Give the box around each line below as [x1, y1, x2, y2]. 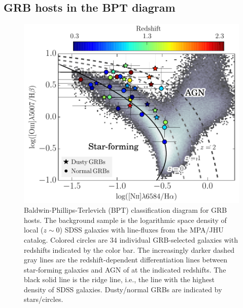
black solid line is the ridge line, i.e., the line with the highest [24, 274, 215, 285]
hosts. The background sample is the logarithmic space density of [24, 214, 227, 225]
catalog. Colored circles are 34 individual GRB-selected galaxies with [24, 234, 238, 245]
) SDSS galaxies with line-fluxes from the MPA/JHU [59, 224, 224, 235]
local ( [24, 224, 44, 235]
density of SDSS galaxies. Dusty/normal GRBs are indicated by [24, 284, 222, 294]
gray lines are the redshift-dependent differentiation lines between [24, 254, 227, 265]
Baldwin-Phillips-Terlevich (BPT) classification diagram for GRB [24, 205, 227, 215]
